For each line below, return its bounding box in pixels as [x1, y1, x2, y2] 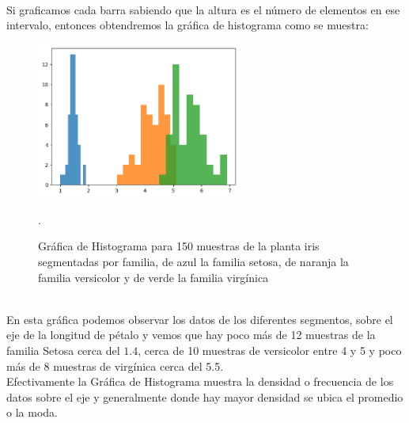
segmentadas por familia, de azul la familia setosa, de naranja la [38, 253, 349, 270]
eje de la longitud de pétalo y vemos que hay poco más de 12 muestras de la [6, 326, 376, 343]
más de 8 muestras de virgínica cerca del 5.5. [6, 357, 224, 374]
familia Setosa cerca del [6, 342, 120, 359]
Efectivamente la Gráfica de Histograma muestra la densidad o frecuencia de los [6, 373, 394, 390]
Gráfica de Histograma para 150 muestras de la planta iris [38, 238, 320, 254]
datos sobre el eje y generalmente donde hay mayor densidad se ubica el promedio [6, 388, 403, 405]
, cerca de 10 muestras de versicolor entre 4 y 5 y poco [138, 342, 402, 359]
